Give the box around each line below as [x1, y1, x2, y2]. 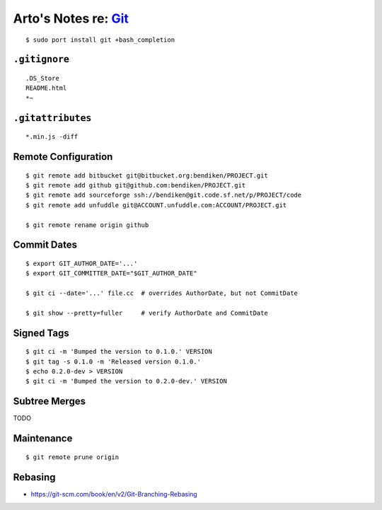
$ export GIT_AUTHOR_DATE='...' [25, 259, 138, 267]
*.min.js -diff [25, 133, 79, 141]
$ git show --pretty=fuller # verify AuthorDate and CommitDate [25, 308, 268, 317]
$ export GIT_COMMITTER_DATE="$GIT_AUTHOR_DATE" [25, 270, 197, 277]
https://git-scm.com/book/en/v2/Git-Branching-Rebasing [30, 489, 197, 498]
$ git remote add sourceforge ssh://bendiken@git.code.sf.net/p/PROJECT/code [25, 191, 302, 199]
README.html [25, 84, 67, 92]
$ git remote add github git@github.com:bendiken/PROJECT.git [25, 181, 246, 189]
